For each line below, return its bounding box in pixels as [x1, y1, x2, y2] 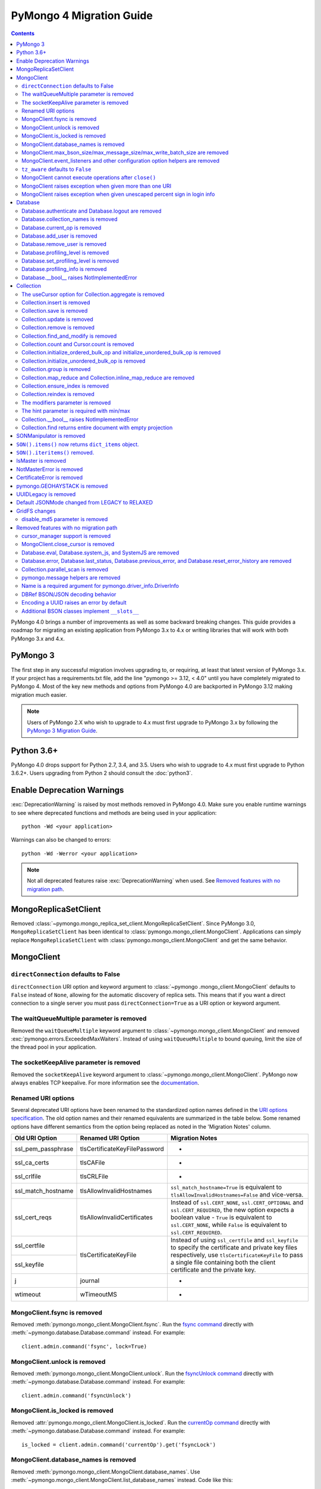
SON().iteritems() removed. [16, 449, 95, 456]
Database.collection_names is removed [21, 216, 118, 223]
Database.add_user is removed [21, 232, 97, 239]
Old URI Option [14, 1134, 58, 1142]
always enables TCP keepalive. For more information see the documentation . [11, 1079, 199, 1086]
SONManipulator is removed [16, 432, 86, 440]
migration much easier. [11, 691, 68, 698]
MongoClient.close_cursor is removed [21, 541, 115, 548]
